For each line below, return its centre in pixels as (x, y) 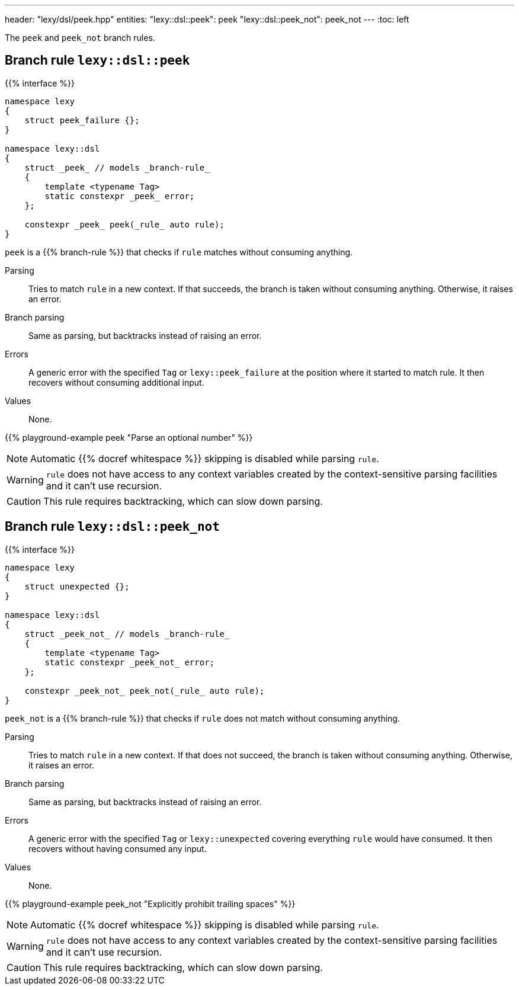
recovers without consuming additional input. (116, 382)
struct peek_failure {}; (82, 120)
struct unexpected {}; (77, 586)
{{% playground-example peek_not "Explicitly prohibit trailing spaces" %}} (150, 904)
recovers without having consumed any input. (118, 848)
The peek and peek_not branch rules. (80, 38)
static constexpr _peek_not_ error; (130, 662)
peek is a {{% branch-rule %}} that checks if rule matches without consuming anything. (179, 252)
